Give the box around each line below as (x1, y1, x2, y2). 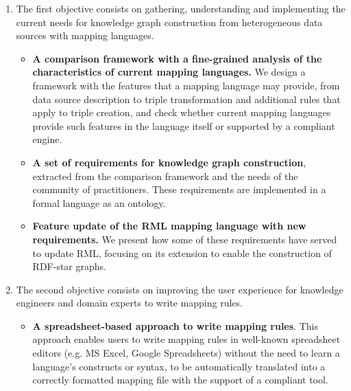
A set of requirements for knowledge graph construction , (32, 155, 306, 169)
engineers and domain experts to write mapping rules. (16, 295, 243, 310)
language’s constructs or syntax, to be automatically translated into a (32, 359, 326, 373)
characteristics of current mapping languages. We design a (32, 65, 306, 79)
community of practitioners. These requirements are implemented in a (32, 182, 326, 197)
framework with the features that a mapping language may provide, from (32, 78, 340, 92)
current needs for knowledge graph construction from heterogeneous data (16, 14, 323, 29)
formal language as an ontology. (32, 195, 166, 210)
